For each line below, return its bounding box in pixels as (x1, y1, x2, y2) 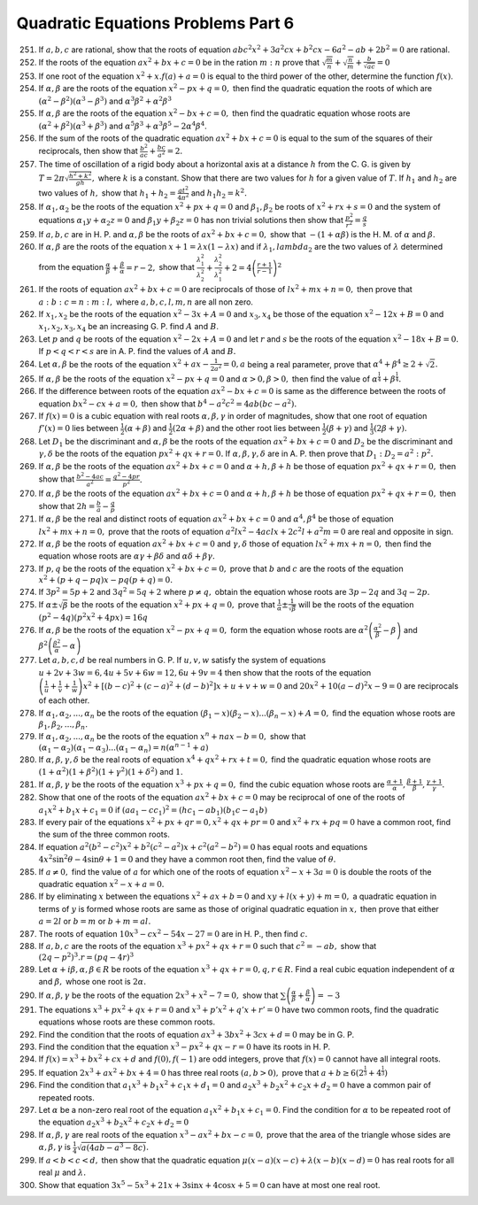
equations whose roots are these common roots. (38, 1016, 216, 1027)
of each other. (38, 695, 90, 706)
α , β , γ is (38, 1142, 71, 1153)
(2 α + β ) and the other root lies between (173, 423, 320, 434)
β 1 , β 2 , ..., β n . (38, 719, 89, 731)
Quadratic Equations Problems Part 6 (16, 13, 295, 33)
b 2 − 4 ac (76, 471, 104, 481)
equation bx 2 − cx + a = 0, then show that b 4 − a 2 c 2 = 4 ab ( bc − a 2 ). (38, 397, 297, 409)
